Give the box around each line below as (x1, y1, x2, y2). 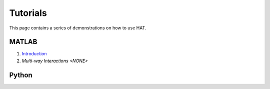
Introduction (21, 51, 47, 57)
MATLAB (9, 38, 37, 46)
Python (9, 71, 32, 79)
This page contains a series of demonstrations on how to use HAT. (9, 25, 146, 31)
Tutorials (9, 7, 47, 18)
